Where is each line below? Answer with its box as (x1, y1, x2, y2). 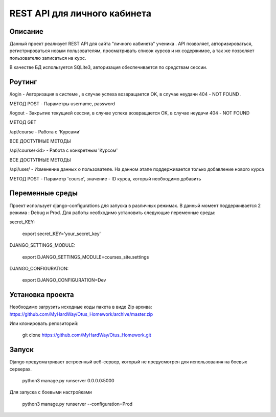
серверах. (9, 366, 32, 372)
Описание (9, 27, 43, 36)
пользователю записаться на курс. (9, 55, 86, 61)
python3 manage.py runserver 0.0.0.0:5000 (22, 378, 114, 384)
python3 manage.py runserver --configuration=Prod (22, 401, 133, 407)
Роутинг (9, 78, 37, 86)
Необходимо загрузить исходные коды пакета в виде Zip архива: (9, 304, 152, 310)
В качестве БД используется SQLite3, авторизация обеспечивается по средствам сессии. (9, 64, 208, 71)
